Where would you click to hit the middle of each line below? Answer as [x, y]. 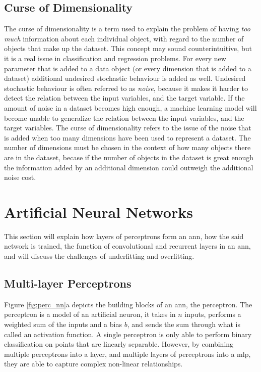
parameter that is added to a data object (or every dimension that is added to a [128, 68]
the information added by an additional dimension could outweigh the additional [129, 167]
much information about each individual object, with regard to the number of [124, 38]
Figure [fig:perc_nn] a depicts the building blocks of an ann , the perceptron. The [128, 304]
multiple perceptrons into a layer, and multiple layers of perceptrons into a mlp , [127, 354]
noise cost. [20, 177]
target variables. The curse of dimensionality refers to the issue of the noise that [128, 128]
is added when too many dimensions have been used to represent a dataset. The [127, 137]
